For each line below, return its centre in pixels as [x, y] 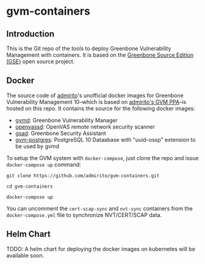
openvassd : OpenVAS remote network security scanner [85, 127]
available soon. [25, 255]
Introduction [31, 34]
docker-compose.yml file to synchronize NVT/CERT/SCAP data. [84, 215]
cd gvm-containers [30, 186]
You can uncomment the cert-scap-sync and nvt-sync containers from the [100, 208]
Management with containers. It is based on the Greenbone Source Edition [100, 55]
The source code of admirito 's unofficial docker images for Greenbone [95, 95]
